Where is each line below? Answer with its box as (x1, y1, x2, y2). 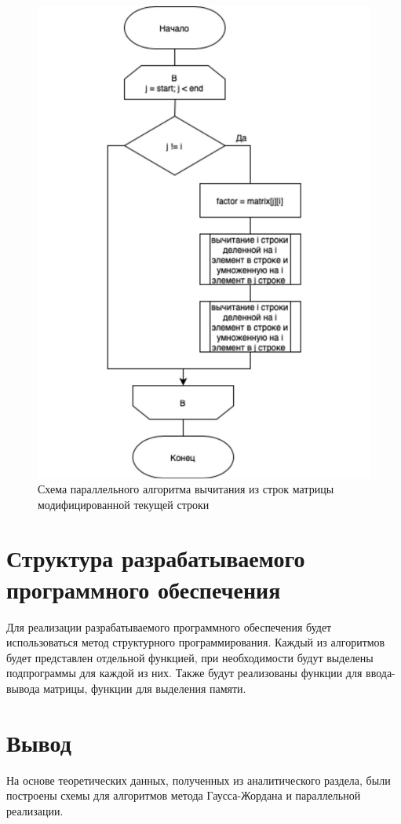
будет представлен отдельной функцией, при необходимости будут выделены (6, 649, 374, 665)
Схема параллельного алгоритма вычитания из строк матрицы (38, 481, 334, 497)
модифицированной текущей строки (38, 496, 210, 512)
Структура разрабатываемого (6, 542, 305, 574)
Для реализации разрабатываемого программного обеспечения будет (6, 618, 332, 635)
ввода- (366, 665, 396, 681)
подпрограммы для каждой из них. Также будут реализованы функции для (6, 665, 363, 681)
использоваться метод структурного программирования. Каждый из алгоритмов (6, 634, 385, 650)
